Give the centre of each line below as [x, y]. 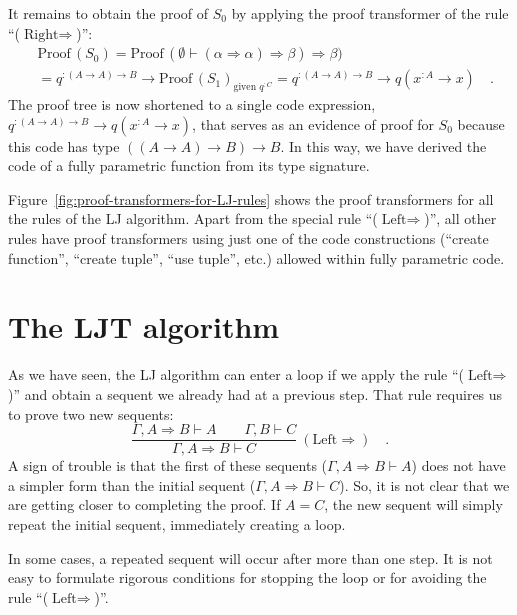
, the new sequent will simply [413, 504]
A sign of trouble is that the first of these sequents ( [168, 465]
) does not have [458, 465]
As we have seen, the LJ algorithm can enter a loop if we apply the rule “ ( [236, 374]
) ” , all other [460, 218]
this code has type [64, 145]
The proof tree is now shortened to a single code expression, [192, 104]
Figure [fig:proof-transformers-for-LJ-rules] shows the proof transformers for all [251, 198]
